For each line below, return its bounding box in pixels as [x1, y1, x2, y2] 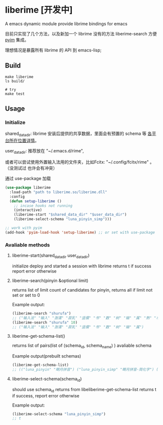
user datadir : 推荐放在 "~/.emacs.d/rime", [5, 148, 84, 155]
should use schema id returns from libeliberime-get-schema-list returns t [12, 386, 157, 393]
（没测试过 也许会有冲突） [5, 165, 57, 171]
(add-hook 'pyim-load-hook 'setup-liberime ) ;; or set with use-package [5, 230, 155, 235]
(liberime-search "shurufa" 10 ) [12, 320, 78, 325]
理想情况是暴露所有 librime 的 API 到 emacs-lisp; [5, 47, 102, 53]
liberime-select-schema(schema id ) [12, 376, 82, 383]
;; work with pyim [5, 226, 42, 230]
